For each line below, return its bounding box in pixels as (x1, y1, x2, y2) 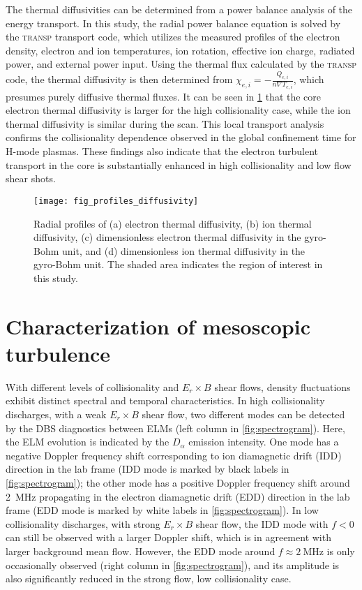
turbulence (6, 339, 111, 367)
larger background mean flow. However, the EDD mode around (6, 543, 276, 558)
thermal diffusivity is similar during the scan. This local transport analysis (6, 116, 324, 131)
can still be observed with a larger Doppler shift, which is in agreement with (6, 530, 331, 545)
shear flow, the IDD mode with (195, 516, 329, 531)
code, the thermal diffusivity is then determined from (6, 72, 233, 87)
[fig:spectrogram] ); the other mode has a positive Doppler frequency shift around (6, 475, 350, 489)
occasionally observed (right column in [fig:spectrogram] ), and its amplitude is (6, 557, 340, 572)
